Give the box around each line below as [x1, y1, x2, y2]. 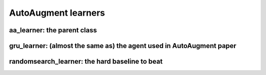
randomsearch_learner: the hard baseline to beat [9, 57, 163, 66]
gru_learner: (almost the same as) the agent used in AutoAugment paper [9, 42, 236, 50]
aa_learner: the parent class [9, 26, 97, 34]
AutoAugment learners [9, 7, 105, 18]
